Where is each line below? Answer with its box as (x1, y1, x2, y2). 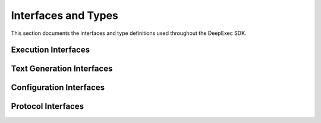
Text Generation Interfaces (11, 64, 113, 74)
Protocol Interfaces (11, 101, 84, 112)
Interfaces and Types (11, 9, 118, 22)
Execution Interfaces (11, 45, 90, 55)
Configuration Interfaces (11, 83, 105, 93)
